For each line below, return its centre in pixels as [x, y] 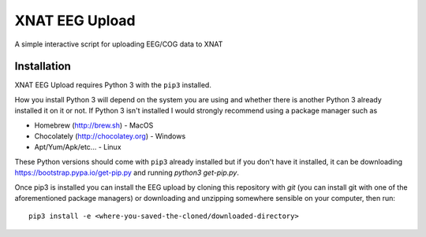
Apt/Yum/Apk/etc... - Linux [78, 147]
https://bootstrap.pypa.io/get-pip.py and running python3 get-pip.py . [127, 172]
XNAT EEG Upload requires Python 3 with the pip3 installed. [113, 85]
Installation [43, 67]
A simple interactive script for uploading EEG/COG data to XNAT [119, 44]
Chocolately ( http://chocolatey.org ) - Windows [110, 136]
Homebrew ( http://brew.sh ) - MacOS [94, 125]
